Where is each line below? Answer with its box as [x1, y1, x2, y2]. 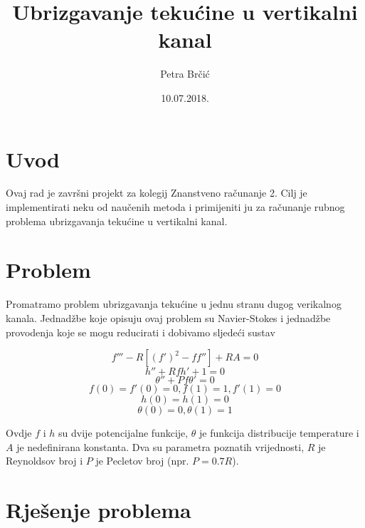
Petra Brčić [160, 66, 210, 81]
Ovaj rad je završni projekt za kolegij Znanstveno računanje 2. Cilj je [6, 185, 307, 200]
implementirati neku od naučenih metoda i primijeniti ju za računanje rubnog [6, 200, 345, 214]
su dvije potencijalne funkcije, [58, 425, 189, 440]
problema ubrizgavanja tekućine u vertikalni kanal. [6, 213, 228, 228]
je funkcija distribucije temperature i [199, 425, 359, 440]
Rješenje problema [6, 495, 191, 524]
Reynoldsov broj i [6, 453, 83, 468]
